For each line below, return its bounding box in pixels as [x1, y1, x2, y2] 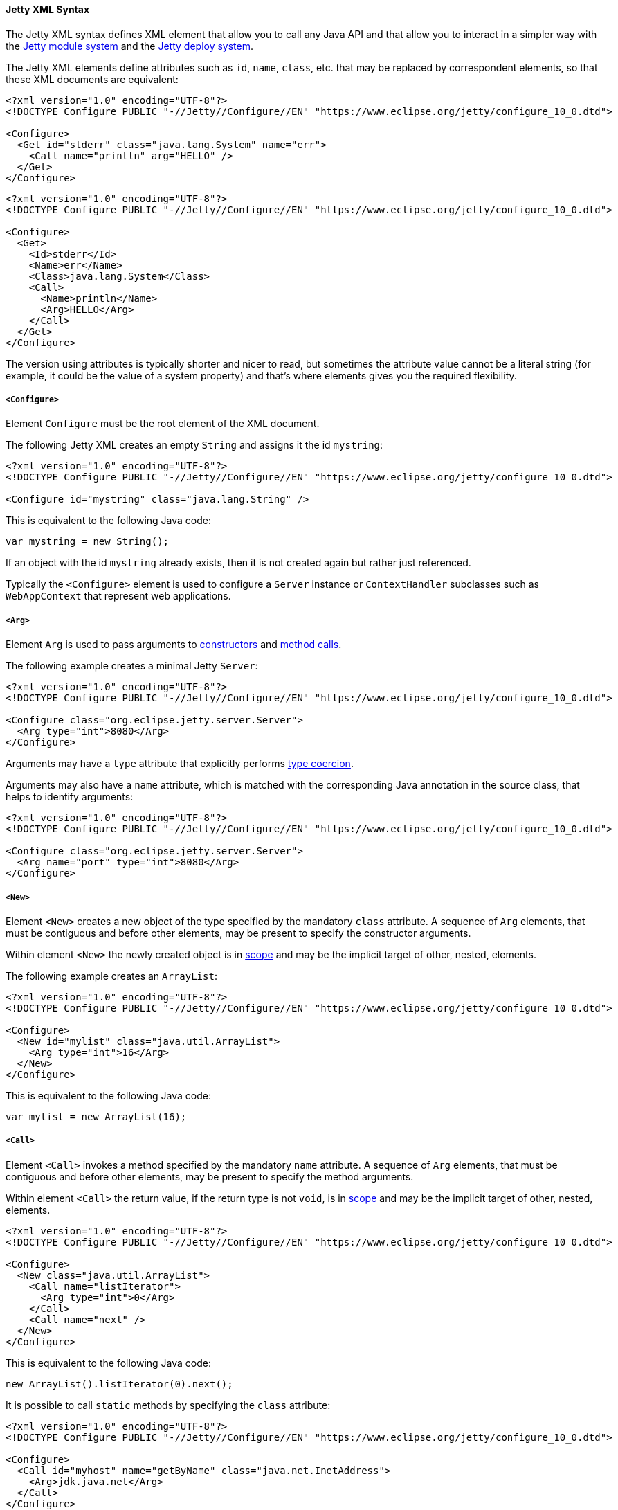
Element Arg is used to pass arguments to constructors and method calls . [6, 638, 342, 651]
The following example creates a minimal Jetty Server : [6, 660, 258, 672]
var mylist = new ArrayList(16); [6, 1111, 187, 1122]
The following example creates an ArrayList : [6, 969, 217, 982]
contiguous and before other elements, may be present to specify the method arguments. [6, 1170, 414, 1183]
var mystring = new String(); [6, 536, 170, 548]
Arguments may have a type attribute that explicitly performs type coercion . [6, 757, 354, 770]
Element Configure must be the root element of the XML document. [6, 417, 320, 430]
